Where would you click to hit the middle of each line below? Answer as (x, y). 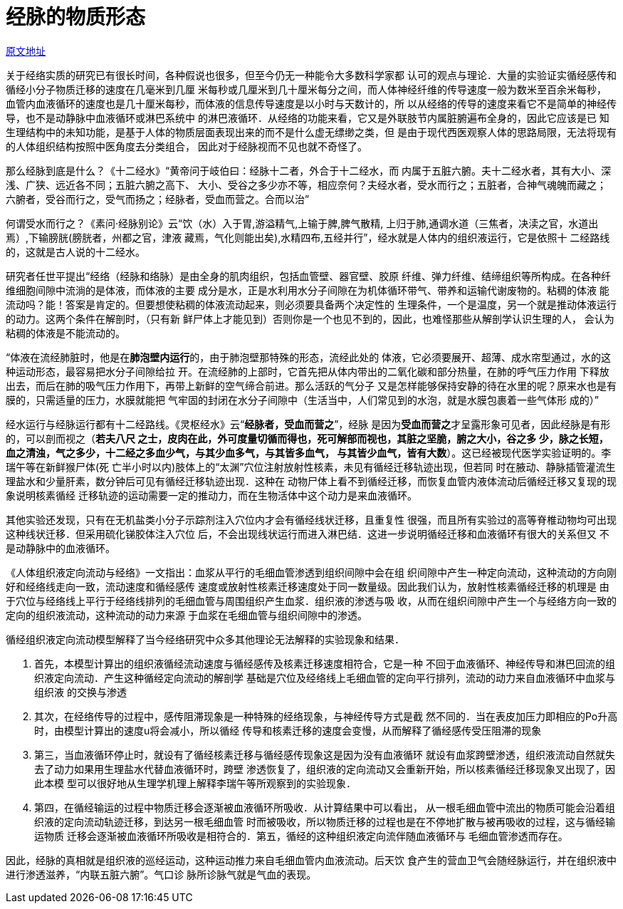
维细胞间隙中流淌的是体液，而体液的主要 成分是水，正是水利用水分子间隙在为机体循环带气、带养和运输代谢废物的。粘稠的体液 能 (308, 290)
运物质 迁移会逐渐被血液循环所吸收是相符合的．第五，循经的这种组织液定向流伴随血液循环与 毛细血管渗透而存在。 (301, 836)
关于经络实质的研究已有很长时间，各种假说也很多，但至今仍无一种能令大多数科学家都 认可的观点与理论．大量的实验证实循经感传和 (311, 75)
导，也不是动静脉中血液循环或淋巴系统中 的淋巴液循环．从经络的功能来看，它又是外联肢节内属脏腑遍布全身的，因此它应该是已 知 (308, 118)
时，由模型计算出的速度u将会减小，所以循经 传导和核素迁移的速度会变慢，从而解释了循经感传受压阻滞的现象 (288, 730)
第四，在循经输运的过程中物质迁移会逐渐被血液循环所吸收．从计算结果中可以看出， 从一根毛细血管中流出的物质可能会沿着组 (325, 807)
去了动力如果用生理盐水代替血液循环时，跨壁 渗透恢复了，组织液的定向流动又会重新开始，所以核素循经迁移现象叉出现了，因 (325, 769)
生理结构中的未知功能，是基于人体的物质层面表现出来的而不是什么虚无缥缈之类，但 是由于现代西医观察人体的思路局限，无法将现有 (311, 132)
